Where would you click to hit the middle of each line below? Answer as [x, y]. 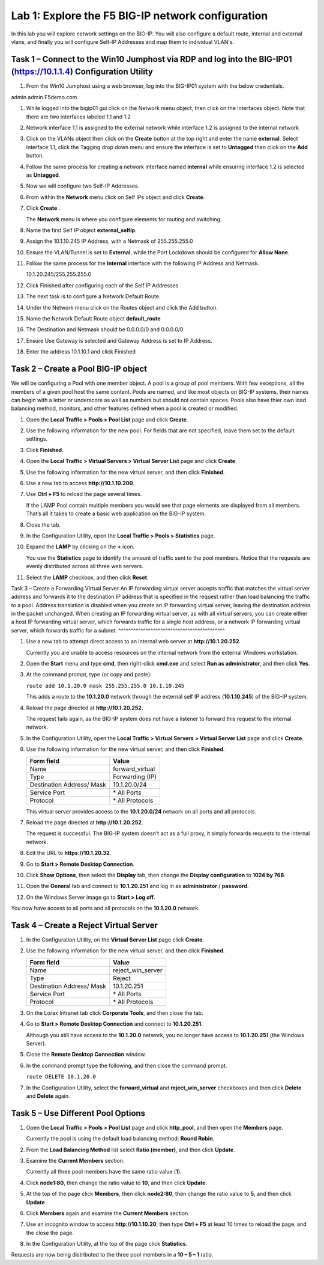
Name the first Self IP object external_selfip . [82, 230]
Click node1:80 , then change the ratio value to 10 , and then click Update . [116, 1183]
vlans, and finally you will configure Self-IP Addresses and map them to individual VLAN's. [123, 41]
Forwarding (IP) [135, 777]
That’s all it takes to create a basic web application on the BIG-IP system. [116, 513]
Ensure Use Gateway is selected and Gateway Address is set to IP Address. [119, 340]
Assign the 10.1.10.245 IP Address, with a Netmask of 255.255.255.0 [109, 241]
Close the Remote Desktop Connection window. [86, 1055]
